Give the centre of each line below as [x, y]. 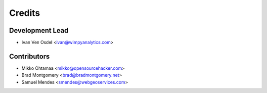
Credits [25, 13]
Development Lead [39, 30]
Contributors [29, 56]
